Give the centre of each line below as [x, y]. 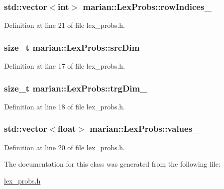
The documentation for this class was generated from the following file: [112, 164]
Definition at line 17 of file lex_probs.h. [65, 66]
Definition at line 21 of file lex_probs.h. [65, 25]
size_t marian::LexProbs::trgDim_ [76, 88]
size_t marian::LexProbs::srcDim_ [75, 47]
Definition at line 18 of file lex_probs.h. [65, 106]
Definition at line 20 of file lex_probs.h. [65, 147]
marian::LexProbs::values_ [145, 129]
